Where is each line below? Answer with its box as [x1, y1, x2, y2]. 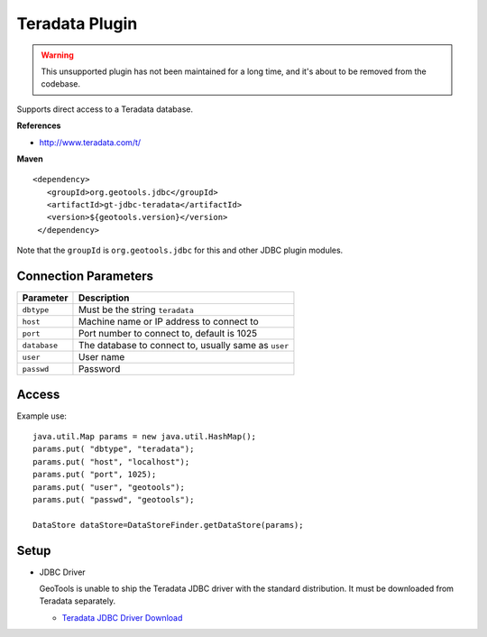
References [16, 120, 61, 131]
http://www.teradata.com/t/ [39, 136, 142, 148]
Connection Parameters [16, 269, 153, 284]
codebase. [41, 78, 81, 89]
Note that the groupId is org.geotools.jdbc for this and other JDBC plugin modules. [16, 245, 344, 256]
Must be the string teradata [78, 303, 194, 316]
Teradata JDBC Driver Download [61, 612, 183, 623]
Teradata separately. [39, 595, 116, 606]
